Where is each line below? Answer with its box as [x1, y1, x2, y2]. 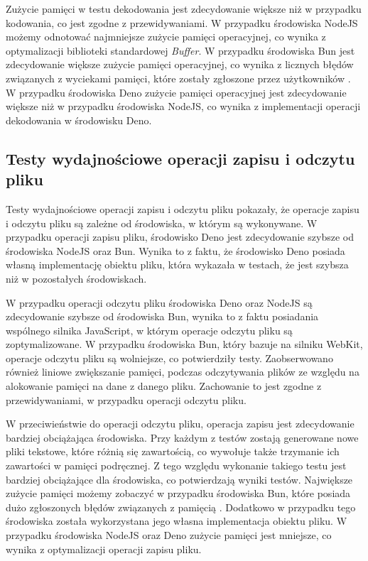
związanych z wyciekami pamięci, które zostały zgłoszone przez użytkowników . [6, 70, 351, 85]
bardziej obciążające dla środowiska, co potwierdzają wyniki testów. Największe [6, 472, 353, 486]
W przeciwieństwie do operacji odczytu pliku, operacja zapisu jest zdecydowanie [6, 416, 355, 431]
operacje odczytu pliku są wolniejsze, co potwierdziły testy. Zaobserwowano [6, 350, 333, 365]
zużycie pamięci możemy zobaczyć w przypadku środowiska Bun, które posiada [6, 486, 351, 501]
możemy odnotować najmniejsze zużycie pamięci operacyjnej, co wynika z [6, 29, 326, 44]
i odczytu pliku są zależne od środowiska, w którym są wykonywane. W [6, 215, 318, 230]
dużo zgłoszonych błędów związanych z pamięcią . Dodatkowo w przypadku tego [6, 499, 356, 514]
